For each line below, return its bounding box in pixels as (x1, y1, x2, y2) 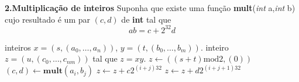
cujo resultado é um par (5, 13, 90, 25)
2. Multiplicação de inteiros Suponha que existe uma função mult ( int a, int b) (5, 2, 295, 13)
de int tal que (121, 13, 171, 25)
